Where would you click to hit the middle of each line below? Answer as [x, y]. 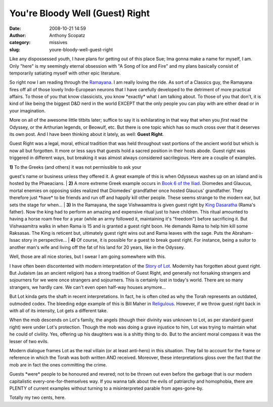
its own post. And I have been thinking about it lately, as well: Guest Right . [87, 134]
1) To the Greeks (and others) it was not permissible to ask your [75, 167]
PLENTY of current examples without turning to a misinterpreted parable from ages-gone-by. [106, 388]
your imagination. [27, 110]
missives [58, 43]
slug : [15, 49]
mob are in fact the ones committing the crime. [58, 364]
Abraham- [243, 233]
